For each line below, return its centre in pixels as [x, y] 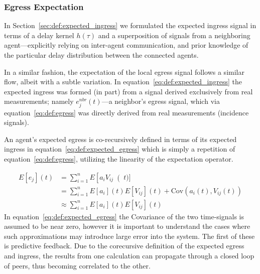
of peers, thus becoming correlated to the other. [77, 265]
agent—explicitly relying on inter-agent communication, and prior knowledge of [126, 45]
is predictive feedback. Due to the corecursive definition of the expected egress [124, 246]
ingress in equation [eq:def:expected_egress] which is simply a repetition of [120, 149]
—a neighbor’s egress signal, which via [161, 101]
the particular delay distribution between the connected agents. [101, 55]
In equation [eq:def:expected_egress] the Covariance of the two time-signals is [124, 216]
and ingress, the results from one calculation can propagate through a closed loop [129, 255]
